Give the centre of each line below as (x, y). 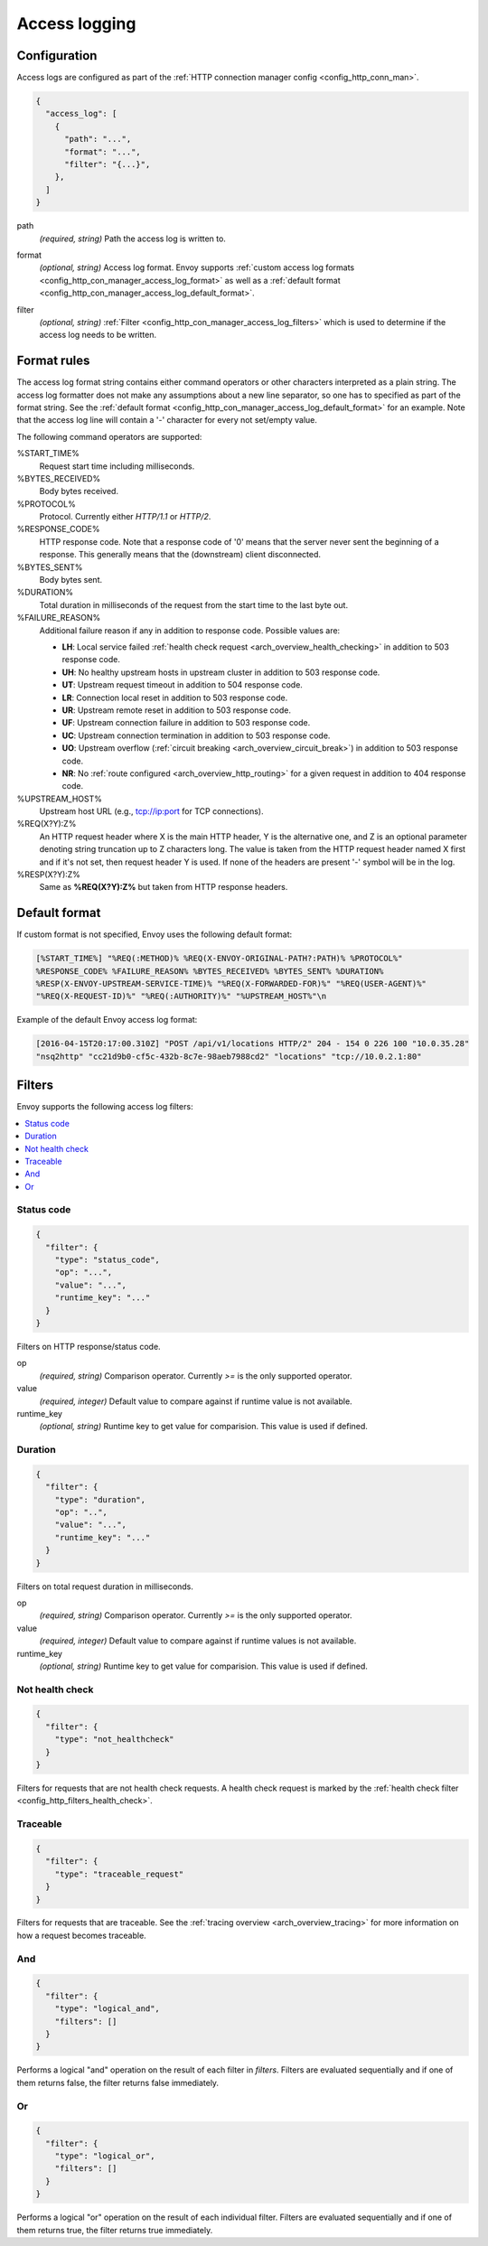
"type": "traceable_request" (119, 1874)
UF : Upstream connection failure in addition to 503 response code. (186, 723)
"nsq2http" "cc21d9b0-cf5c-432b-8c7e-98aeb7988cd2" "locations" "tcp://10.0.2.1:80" (229, 1056)
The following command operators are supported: (109, 436)
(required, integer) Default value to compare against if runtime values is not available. (198, 1641)
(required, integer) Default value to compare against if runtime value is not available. (196, 1401)
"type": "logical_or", (105, 2156)
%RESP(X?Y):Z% (49, 875)
